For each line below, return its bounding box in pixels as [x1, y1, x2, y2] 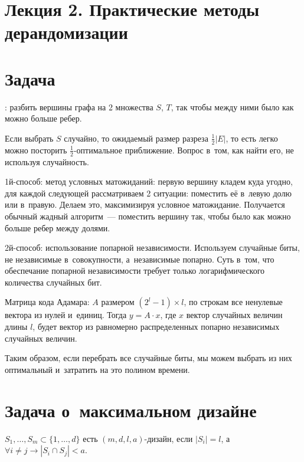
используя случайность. [5, 155, 89, 168]
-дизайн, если [144, 432, 193, 444]
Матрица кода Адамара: [5, 296, 90, 308]
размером [101, 296, 135, 308]
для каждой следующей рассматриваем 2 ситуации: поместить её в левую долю [5, 186, 292, 199]
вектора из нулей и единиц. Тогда [5, 309, 127, 321]
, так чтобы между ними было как [171, 100, 294, 113]
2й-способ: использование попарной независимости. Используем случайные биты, [5, 241, 300, 254]
